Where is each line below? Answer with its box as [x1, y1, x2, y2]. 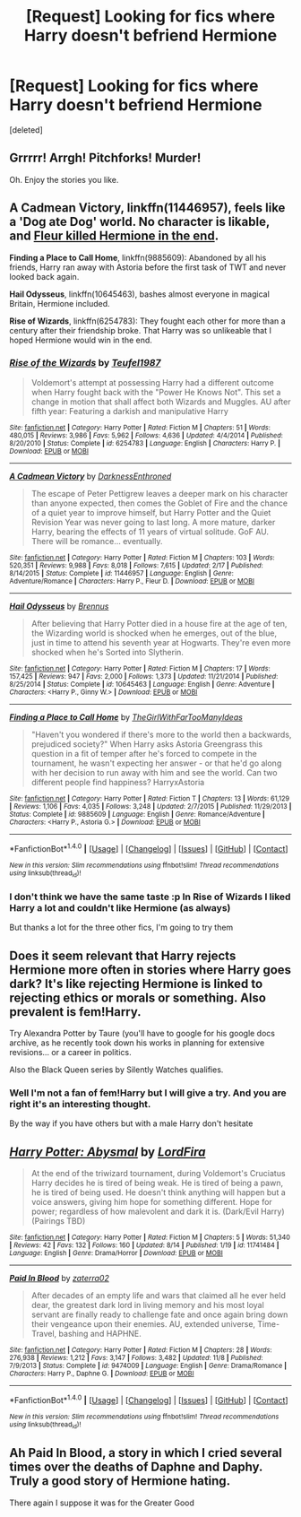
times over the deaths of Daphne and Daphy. [9, 1460, 262, 1475]
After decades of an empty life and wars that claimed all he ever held [30, 1290, 287, 1301]
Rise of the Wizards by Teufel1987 [9, 357, 161, 369]
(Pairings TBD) [30, 1216, 86, 1227]
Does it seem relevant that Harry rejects [9, 948, 236, 963]
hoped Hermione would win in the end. [9, 334, 152, 345]
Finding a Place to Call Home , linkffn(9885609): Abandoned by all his [9, 252, 267, 263]
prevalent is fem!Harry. [9, 1004, 142, 1019]
